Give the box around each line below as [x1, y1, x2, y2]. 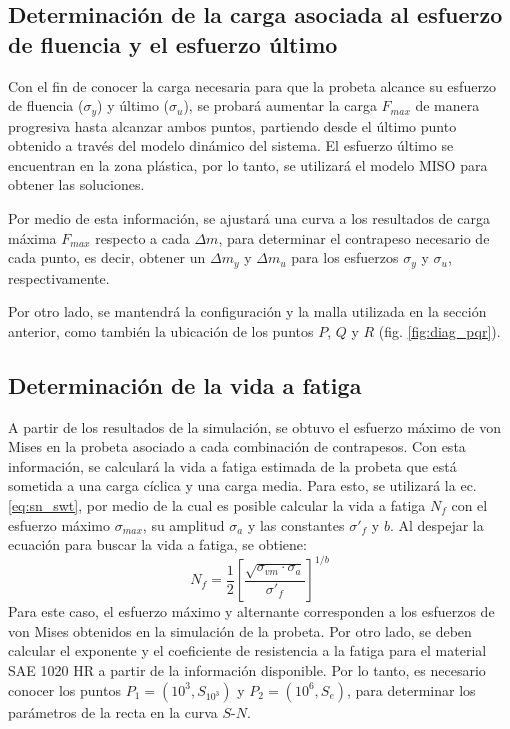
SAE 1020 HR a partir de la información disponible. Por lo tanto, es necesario [8, 660, 486, 681]
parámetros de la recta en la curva [8, 701, 218, 722]
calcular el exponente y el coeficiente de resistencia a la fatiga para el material [8, 640, 487, 661]
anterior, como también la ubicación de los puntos [8, 320, 314, 341]
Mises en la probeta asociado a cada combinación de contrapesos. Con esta [8, 436, 466, 457]
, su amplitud [142, 514, 225, 535]
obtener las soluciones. [8, 174, 145, 195]
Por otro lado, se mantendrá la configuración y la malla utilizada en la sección [8, 301, 487, 322]
